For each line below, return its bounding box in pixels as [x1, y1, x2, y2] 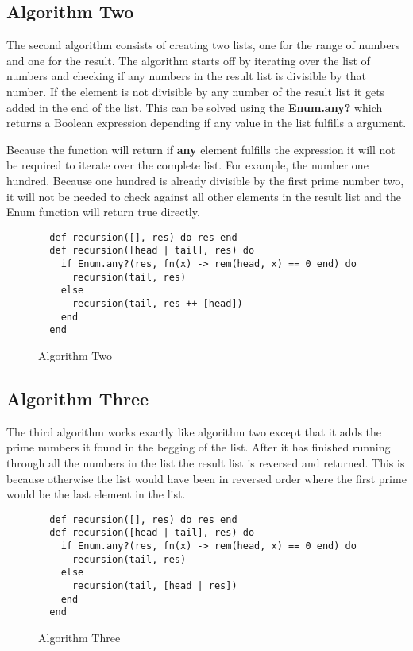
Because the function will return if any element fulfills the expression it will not [6, 141, 396, 157]
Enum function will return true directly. [6, 203, 200, 220]
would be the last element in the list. [6, 486, 186, 502]
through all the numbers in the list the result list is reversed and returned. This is [6, 454, 405, 471]
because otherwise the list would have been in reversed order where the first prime [6, 470, 407, 486]
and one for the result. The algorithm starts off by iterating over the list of [6, 52, 370, 68]
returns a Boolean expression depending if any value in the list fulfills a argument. [6, 114, 407, 131]
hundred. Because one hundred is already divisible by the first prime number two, [6, 172, 404, 188]
